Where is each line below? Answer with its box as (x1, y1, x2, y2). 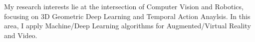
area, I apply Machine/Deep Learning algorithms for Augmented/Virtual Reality (4, 21, 251, 31)
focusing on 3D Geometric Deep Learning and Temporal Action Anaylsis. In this (4, 11, 251, 21)
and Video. (4, 30, 37, 40)
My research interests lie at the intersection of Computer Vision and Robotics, (4, 1, 244, 11)
